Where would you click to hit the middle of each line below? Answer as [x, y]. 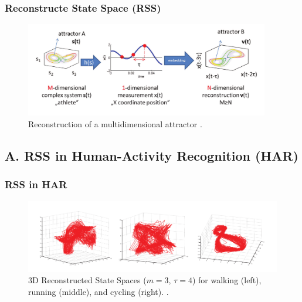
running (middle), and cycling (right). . [99, 292]
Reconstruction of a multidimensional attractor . [115, 123]
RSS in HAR [36, 184]
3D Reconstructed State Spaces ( [87, 280]
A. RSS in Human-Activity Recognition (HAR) [152, 155]
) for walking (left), [227, 280]
